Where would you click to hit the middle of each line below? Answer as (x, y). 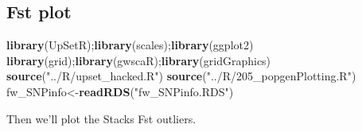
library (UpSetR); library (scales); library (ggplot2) (130, 45)
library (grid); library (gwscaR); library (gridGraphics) (139, 60)
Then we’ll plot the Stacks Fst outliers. (101, 118)
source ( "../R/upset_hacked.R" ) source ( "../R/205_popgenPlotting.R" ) (181, 76)
